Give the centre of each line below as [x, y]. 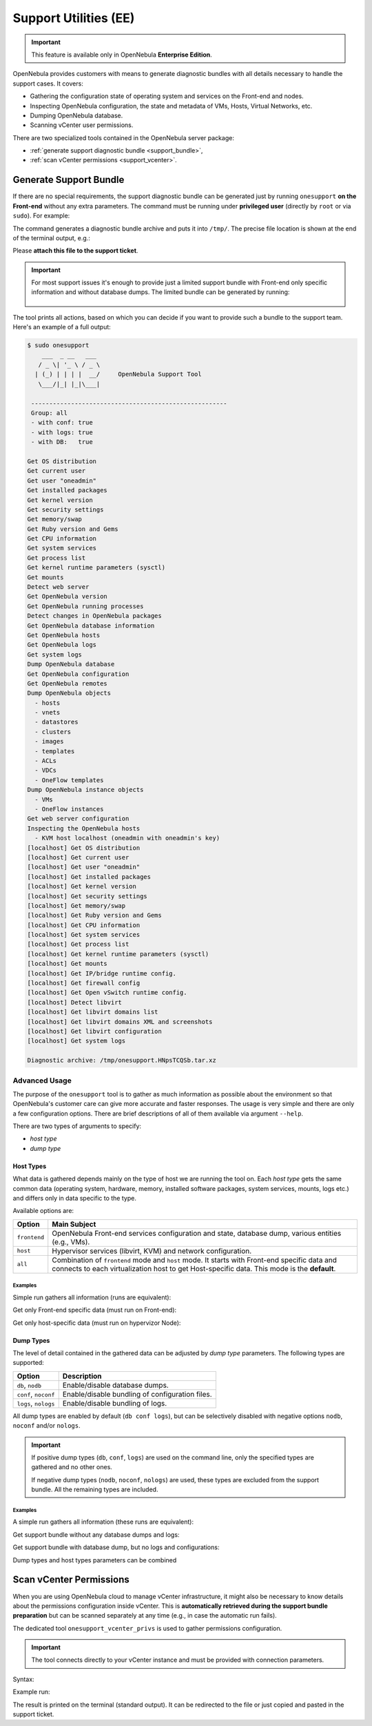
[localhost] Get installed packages [89, 876]
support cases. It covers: [48, 84]
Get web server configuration [78, 819]
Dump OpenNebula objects [69, 693]
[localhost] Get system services [84, 935]
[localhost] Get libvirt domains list [93, 1012]
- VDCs [46, 770]
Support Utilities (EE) [74, 18]
